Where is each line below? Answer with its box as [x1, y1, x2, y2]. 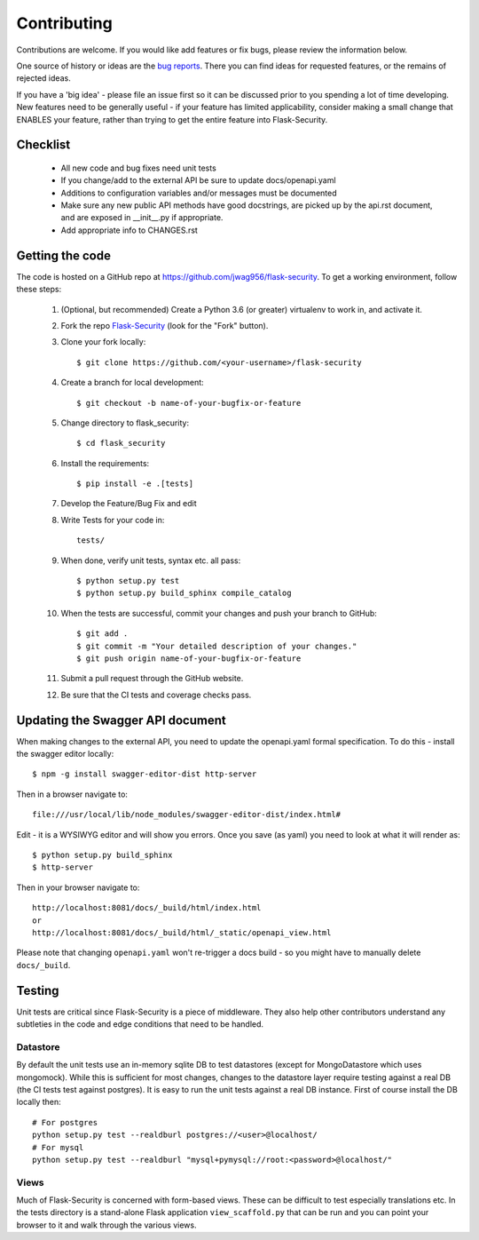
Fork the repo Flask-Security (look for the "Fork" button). [60, 320, 269, 330]
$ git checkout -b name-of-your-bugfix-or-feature [76, 398, 302, 408]
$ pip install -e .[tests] [76, 479, 194, 489]
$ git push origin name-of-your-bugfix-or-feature [76, 653, 302, 664]
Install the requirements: [60, 457, 150, 468]
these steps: [16, 284, 62, 295]
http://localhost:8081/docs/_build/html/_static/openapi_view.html [32, 927, 332, 937]
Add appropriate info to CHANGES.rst [60, 225, 199, 235]
